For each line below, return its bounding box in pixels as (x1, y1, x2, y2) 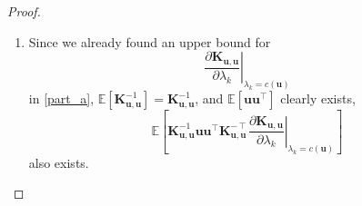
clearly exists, (280, 89, 356, 108)
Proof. (7, 2, 41, 20)
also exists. (28, 152, 89, 172)
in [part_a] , (28, 89, 95, 108)
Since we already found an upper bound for (28, 32, 271, 51)
